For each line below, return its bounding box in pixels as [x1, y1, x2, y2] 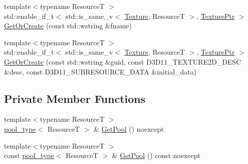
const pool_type [4, 150, 54, 161]
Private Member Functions [4, 90, 146, 106]
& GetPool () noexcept [93, 123, 164, 134]
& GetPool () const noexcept [112, 150, 201, 161]
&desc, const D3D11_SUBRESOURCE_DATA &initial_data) [4, 66, 197, 77]
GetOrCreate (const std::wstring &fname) [4, 20, 132, 31]
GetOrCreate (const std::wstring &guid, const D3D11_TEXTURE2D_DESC [4, 56, 241, 67]
